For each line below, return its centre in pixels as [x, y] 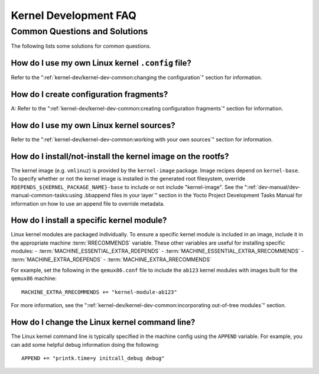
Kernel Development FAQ [74, 15]
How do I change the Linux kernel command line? [103, 322]
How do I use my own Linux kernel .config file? [101, 63]
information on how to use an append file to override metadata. [88, 203]
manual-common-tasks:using [47, 196]
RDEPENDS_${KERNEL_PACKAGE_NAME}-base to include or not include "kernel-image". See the [127, 187]
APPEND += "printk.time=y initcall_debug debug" [93, 358]
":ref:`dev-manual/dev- [272, 187]
